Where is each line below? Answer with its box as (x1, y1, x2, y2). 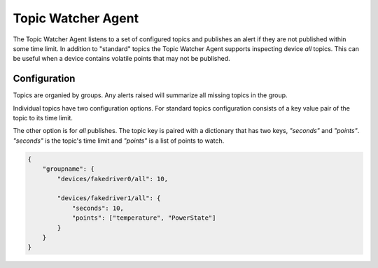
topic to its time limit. (13, 114, 73, 122)
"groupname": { (42, 165, 94, 173)
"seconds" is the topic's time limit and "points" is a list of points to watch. (13, 136, 225, 145)
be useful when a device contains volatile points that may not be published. (13, 55, 230, 63)
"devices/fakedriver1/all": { (57, 195, 161, 202)
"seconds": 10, (71, 204, 124, 212)
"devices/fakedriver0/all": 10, (57, 175, 168, 183)
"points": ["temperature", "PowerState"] (71, 214, 216, 222)
